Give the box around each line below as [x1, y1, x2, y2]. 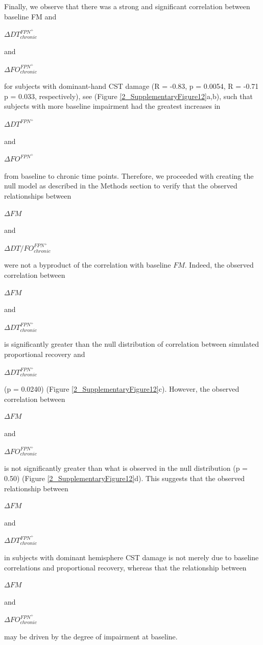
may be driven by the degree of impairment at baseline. [4, 631, 178, 641]
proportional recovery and [4, 349, 85, 360]
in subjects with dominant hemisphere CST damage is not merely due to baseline [4, 552, 259, 562]
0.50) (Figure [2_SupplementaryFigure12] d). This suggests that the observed [4, 472, 245, 483]
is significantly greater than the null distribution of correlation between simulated [4, 339, 259, 349]
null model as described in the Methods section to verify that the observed [4, 180, 237, 191]
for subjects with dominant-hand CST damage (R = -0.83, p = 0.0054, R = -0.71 [4, 81, 259, 91]
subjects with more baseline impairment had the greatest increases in [4, 101, 221, 111]
